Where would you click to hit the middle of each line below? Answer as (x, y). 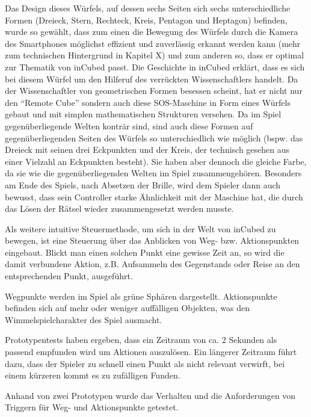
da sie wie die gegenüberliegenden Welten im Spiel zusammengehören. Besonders (153, 173)
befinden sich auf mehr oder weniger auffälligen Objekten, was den (128, 308)
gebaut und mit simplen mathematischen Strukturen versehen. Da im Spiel (143, 114)
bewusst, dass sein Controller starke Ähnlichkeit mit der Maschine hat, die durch (154, 196)
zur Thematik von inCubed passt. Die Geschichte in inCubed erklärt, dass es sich (155, 66)
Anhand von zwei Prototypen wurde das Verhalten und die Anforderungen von (150, 395)
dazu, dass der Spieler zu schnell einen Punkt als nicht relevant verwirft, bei (145, 363)
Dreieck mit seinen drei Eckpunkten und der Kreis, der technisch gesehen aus (147, 150)
